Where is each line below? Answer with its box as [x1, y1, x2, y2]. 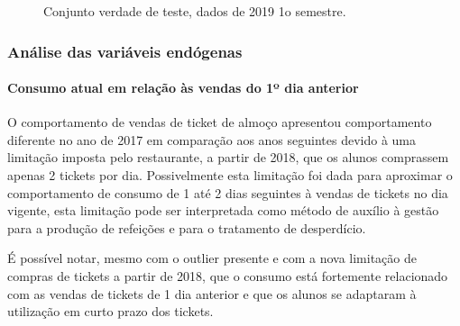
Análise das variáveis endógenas [7, 40, 243, 62]
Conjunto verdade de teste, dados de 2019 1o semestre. [43, 2, 346, 20]
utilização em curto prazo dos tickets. [7, 302, 214, 321]
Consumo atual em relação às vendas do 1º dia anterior [7, 78, 359, 97]
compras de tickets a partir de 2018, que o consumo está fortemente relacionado [7, 266, 448, 285]
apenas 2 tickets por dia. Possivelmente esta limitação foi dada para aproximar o [7, 166, 453, 185]
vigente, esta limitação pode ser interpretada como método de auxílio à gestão [7, 201, 439, 220]
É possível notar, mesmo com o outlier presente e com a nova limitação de [7, 249, 417, 267]
